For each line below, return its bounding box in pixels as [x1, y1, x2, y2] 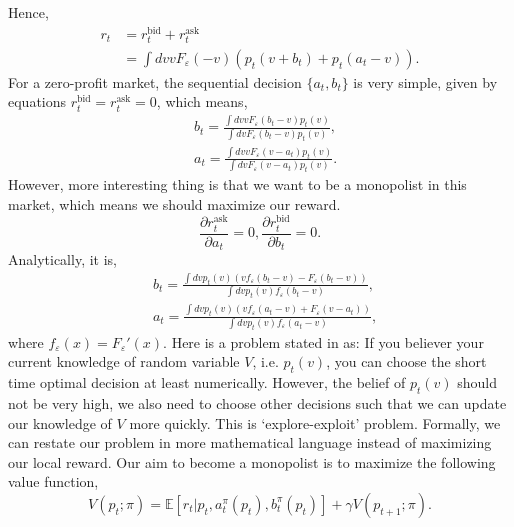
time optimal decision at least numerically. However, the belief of [8, 372, 406, 393]
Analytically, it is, [8, 249, 117, 270]
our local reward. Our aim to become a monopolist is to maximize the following [8, 451, 496, 472]
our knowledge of [8, 412, 112, 433]
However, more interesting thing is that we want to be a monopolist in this [8, 174, 467, 195]
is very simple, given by [353, 71, 498, 92]
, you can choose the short [326, 351, 487, 372]
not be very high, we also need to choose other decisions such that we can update [8, 393, 507, 414]
